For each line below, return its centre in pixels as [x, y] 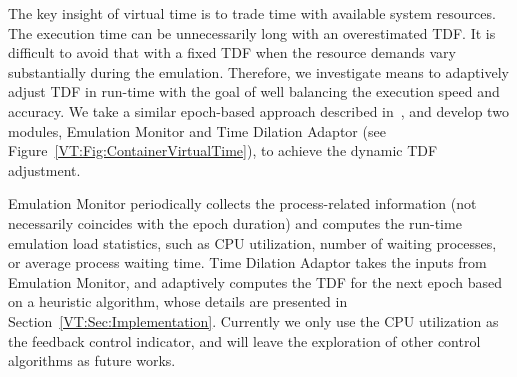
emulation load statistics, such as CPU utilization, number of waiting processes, [252, 242]
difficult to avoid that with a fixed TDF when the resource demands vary [232, 52]
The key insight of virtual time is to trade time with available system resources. [252, 13]
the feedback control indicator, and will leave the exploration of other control [244, 340]
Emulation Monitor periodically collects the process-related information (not [242, 203]
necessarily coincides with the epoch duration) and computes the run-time [235, 222]
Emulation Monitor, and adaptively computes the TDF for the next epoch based [255, 281]
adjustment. [44, 169]
